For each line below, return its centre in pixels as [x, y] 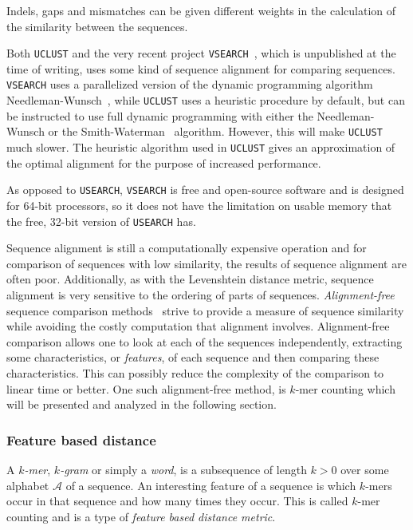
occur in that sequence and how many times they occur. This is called [177, 501]
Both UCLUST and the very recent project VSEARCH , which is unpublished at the [201, 53]
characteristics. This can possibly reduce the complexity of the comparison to [195, 372]
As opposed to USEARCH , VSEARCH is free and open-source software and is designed [205, 190]
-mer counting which [345, 388]
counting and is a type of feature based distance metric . [141, 516]
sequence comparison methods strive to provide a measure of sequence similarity [205, 310]
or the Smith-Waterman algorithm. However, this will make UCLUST [215, 131]
